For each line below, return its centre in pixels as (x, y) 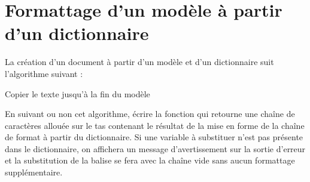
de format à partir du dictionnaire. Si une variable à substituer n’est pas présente (154, 137)
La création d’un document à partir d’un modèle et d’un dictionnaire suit (139, 62)
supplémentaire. (34, 172)
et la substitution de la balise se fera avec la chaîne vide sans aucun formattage (150, 160)
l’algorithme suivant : (44, 73)
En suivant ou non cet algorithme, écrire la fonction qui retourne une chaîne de (150, 114)
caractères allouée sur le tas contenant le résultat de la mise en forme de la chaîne (155, 125)
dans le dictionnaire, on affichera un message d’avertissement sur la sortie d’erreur (155, 148)
